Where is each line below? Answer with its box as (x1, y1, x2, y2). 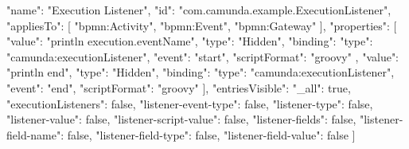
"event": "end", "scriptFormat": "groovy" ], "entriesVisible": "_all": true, (6, 79, 351, 96)
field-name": (6, 126, 64, 143)
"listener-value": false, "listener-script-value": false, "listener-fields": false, (6, 111, 356, 127)
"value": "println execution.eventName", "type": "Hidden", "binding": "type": (6, 33, 373, 49)
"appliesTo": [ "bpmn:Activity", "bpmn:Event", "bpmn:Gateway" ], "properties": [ (6, 17, 397, 33)
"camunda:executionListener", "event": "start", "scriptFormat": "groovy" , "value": (6, 48, 399, 65)
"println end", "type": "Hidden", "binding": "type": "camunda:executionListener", (6, 64, 395, 80)
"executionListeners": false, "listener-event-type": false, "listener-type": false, (6, 95, 373, 112)
